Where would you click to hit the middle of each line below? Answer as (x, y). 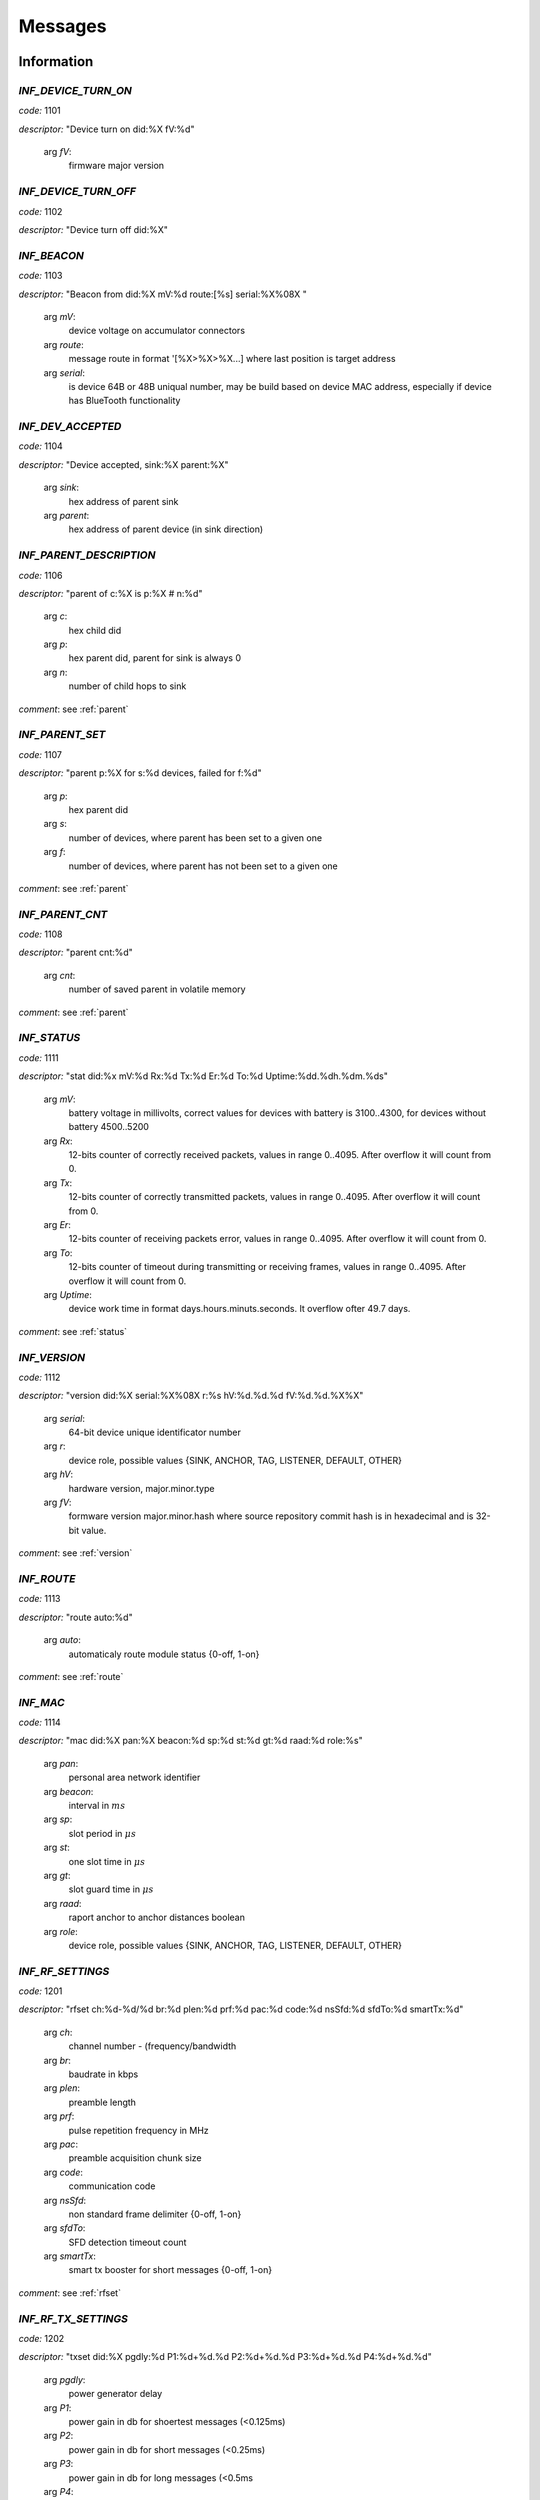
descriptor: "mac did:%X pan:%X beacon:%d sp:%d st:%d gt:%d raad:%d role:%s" (191, 1741)
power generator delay (115, 2394)
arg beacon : (68, 1791)
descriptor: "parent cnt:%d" (76, 952)
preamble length (102, 2102)
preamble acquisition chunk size (135, 2158)
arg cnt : (59, 975)
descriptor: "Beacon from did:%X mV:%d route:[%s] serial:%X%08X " (162, 294)
